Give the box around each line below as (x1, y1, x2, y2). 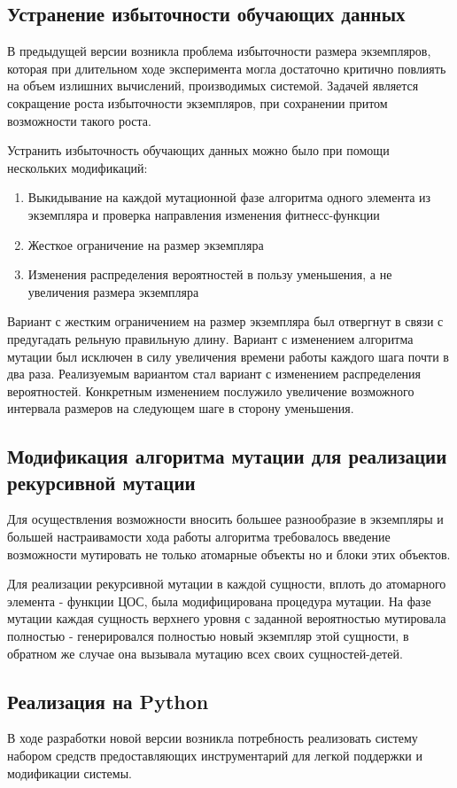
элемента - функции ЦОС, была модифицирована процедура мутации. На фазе (7, 591, 431, 610)
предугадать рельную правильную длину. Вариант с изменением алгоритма (7, 329, 414, 347)
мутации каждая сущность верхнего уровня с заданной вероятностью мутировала (7, 609, 446, 628)
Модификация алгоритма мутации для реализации (7, 442, 447, 470)
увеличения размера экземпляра (27, 282, 199, 300)
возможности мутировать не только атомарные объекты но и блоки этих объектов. (7, 544, 451, 563)
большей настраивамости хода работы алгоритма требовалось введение (7, 527, 391, 546)
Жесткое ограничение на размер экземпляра (27, 235, 264, 254)
